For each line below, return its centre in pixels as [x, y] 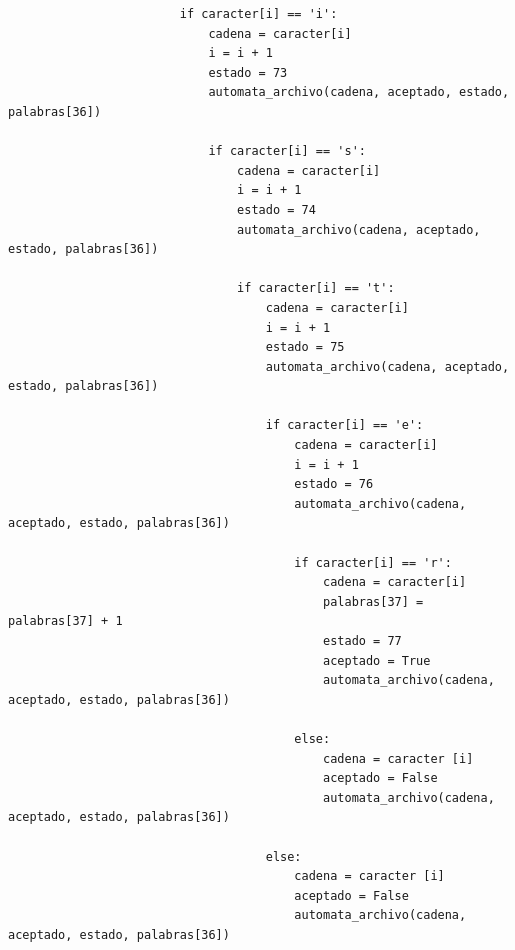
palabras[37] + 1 [65, 621]
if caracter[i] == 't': [316, 288]
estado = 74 [276, 209]
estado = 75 [305, 347]
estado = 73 [248, 72]
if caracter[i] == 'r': [373, 562]
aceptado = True [377, 660]
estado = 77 [362, 641]
